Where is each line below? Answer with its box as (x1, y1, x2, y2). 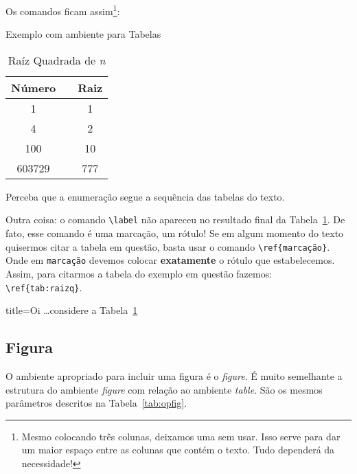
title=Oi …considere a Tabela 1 (5, 303, 138, 317)
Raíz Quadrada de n (8, 52, 106, 68)
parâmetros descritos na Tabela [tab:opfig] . (5, 396, 187, 410)
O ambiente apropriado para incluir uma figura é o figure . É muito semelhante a (5, 369, 343, 383)
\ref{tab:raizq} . (5, 280, 82, 294)
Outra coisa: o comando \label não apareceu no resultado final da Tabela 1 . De (5, 212, 345, 227)
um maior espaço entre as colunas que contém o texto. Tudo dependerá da (21, 442, 335, 457)
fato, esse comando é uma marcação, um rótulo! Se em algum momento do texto (5, 226, 344, 240)
